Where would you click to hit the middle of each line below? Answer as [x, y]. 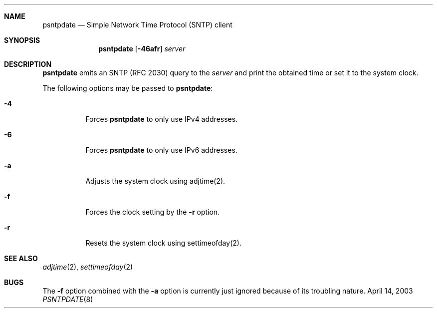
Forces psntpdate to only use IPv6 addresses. [161, 150]
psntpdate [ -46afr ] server [142, 49]
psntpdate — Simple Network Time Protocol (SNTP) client [137, 25]
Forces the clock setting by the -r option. [153, 212]
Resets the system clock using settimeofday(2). [163, 243]
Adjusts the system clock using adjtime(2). [155, 181]
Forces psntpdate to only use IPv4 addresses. [162, 119]
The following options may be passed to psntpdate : [128, 88]
